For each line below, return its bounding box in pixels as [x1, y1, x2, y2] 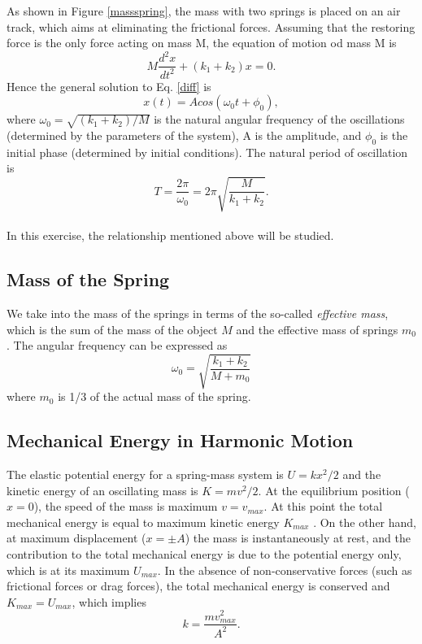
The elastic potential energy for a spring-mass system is [7, 466, 284, 483]
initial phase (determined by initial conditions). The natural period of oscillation [7, 143, 408, 160]
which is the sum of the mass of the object [7, 320, 218, 337]
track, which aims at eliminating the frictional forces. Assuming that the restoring [7, 18, 415, 35]
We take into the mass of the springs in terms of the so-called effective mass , [7, 304, 389, 321]
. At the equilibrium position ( [258, 481, 410, 498]
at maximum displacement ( [7, 529, 146, 546]
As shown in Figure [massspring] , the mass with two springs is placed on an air [7, 2, 401, 19]
